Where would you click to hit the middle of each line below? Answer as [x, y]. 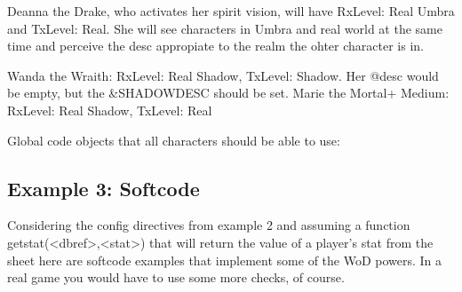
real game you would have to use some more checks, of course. [176, 277]
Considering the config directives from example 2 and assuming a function [209, 225]
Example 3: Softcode [104, 188]
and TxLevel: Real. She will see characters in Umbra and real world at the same [225, 28]
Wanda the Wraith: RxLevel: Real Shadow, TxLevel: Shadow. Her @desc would [223, 75]
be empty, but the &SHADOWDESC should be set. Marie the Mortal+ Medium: [228, 93]
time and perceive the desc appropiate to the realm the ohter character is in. [215, 46]
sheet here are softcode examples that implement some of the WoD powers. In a [225, 260]
